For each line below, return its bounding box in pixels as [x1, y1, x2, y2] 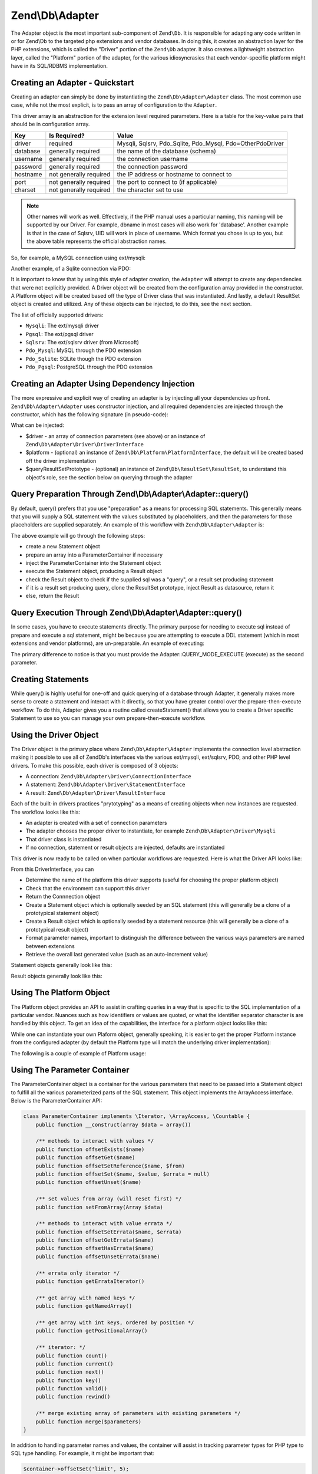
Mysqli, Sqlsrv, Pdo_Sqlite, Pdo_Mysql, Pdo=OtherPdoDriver [117, 139, 284, 147]
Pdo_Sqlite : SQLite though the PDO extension [25, 355, 141, 362]
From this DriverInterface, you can [11, 866, 94, 873]
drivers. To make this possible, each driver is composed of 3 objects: [11, 762, 179, 769]
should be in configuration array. [11, 121, 90, 128]
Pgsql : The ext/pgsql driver [25, 330, 94, 337]
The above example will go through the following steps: [11, 532, 145, 539]
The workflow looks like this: [11, 808, 81, 815]
